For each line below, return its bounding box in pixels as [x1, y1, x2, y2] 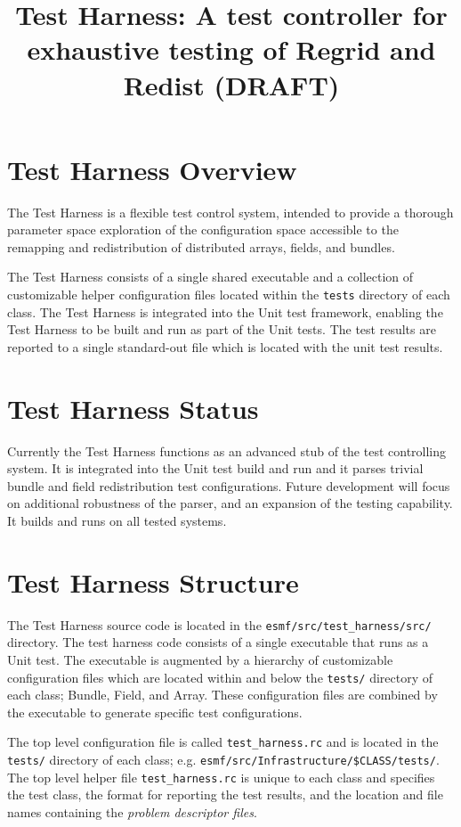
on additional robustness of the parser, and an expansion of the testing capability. [7, 494, 453, 512]
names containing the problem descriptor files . [7, 802, 257, 821]
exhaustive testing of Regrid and [27, 31, 436, 68]
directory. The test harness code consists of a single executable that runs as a [7, 633, 429, 651]
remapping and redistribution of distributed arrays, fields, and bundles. [7, 237, 395, 256]
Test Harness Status [7, 389, 259, 426]
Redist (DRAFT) [123, 66, 340, 102]
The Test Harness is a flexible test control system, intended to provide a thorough [7, 202, 454, 221]
